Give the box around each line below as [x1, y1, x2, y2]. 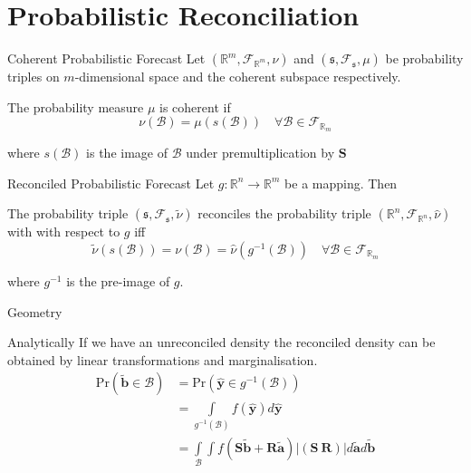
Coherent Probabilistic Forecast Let [7, 49, 206, 68]
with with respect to [7, 222, 120, 241]
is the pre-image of [66, 271, 170, 290]
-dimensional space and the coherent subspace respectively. [74, 67, 401, 86]
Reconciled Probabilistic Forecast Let [7, 173, 215, 192]
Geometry [7, 302, 62, 321]
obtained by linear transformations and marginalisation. [7, 350, 318, 369]
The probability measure [7, 97, 144, 116]
